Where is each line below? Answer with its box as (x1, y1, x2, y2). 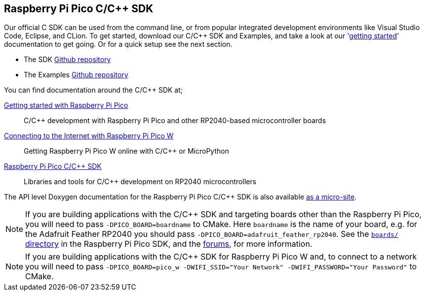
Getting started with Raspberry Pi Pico (4, 101, 128, 110)
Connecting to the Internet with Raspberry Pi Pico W (4, 131, 174, 140)
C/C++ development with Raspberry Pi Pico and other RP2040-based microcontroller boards (24, 116, 326, 125)
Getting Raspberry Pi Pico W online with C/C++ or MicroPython (24, 147, 229, 156)
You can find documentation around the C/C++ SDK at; (4, 86, 183, 95)
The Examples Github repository (24, 70, 128, 79)
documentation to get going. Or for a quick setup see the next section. (4, 40, 232, 49)
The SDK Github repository (24, 55, 111, 64)
